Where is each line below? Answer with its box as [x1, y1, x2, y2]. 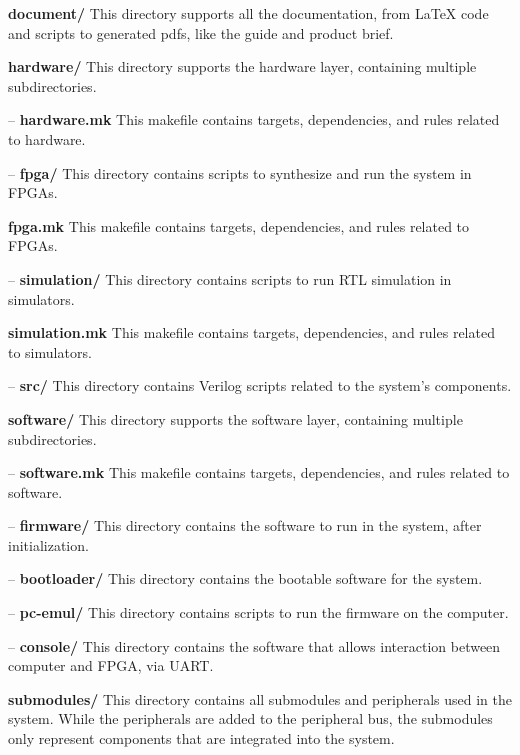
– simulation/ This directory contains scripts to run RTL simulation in [8, 268, 452, 289]
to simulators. [8, 341, 92, 362]
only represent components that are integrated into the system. [8, 728, 395, 749]
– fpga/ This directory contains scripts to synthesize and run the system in [8, 162, 472, 183]
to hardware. [8, 128, 86, 149]
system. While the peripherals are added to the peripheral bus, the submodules [8, 708, 493, 729]
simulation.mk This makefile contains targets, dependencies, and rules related [8, 322, 495, 343]
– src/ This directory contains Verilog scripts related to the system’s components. [8, 375, 512, 396]
